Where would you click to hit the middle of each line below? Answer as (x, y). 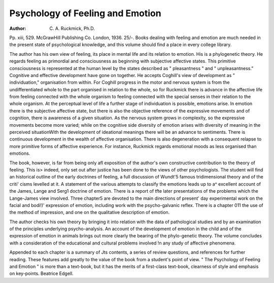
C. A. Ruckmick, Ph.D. (72, 28)
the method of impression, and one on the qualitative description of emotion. (90, 213)
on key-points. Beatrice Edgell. (41, 273)
